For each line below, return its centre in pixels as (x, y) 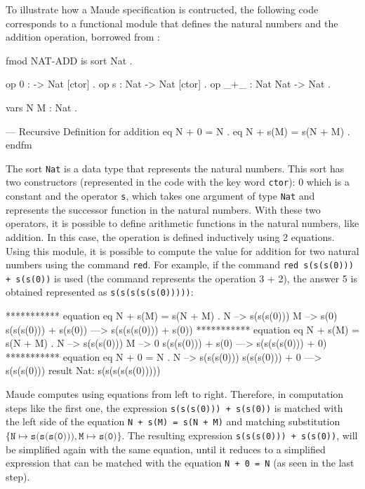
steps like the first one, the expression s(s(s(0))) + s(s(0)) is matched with (174, 407)
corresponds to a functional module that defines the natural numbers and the (172, 23)
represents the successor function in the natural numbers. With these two (163, 209)
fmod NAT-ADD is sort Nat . (69, 60)
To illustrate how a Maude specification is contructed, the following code (162, 9)
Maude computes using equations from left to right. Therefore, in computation (175, 394)
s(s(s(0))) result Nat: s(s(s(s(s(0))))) (83, 370)
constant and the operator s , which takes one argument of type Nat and (160, 196)
